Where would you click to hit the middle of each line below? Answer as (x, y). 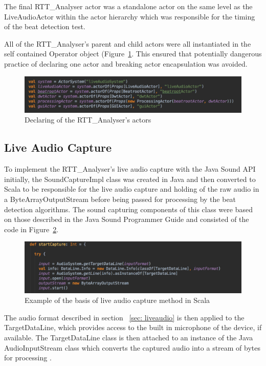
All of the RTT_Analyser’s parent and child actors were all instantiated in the (128, 43)
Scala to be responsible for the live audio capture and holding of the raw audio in (132, 189)
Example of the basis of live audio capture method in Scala (117, 300)
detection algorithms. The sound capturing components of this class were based (128, 209)
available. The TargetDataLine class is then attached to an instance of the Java (129, 337)
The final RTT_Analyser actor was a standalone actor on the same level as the (128, 6)
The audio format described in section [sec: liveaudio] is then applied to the (124, 317)
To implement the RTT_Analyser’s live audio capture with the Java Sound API (130, 169)
